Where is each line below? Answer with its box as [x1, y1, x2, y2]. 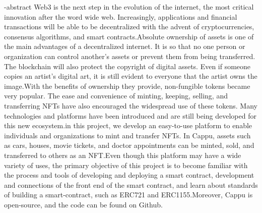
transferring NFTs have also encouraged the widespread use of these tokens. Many [4, 100, 257, 111]
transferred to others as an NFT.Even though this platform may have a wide [4, 149, 241, 160]
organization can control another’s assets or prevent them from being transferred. [4, 50, 255, 61]
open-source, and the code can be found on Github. [4, 199, 163, 209]
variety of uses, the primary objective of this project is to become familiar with [4, 159, 248, 170]
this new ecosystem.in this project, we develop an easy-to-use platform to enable [4, 120, 252, 131]
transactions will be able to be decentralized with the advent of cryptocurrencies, [4, 21, 254, 32]
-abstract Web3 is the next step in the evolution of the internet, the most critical [4, 2, 254, 12]
